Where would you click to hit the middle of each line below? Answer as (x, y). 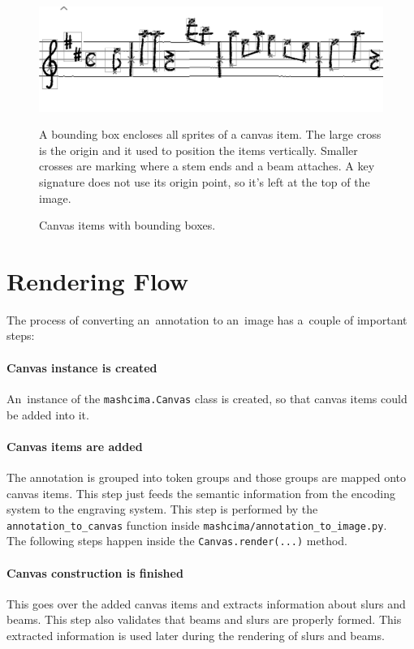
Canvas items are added (75, 446)
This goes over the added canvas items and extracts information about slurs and (206, 603)
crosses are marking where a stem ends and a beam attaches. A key (207, 166)
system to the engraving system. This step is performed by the (162, 509)
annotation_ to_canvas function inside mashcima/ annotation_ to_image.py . (197, 524)
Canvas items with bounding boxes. (127, 225)
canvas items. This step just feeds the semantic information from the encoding (201, 493)
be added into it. (48, 414)
